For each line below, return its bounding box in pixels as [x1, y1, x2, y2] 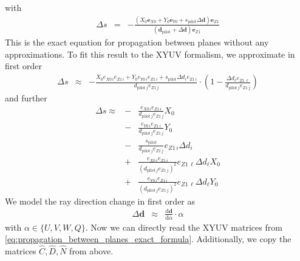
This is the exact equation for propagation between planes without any [5, 36, 269, 49]
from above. [69, 245, 114, 257]
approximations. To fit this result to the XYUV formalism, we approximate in [5, 47, 295, 60]
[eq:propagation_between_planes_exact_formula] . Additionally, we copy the [5, 232, 291, 245]
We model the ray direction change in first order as [5, 194, 196, 207]
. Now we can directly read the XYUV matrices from [85, 220, 282, 233]
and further [5, 92, 47, 104]
